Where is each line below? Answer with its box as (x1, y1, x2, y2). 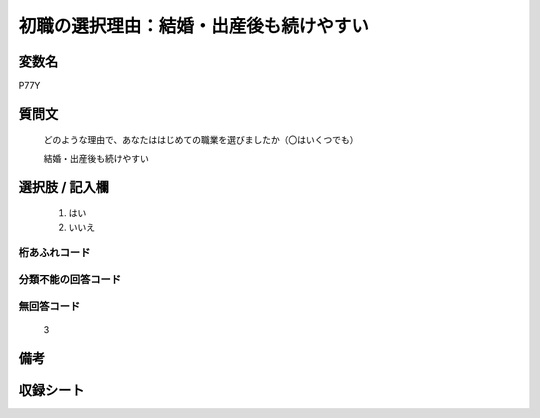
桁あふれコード (18, 246, 91, 260)
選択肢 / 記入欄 (18, 178, 110, 195)
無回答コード (18, 299, 81, 313)
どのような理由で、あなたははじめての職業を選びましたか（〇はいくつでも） (43, 134, 359, 146)
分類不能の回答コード (18, 272, 122, 286)
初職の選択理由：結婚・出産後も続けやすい (18, 15, 370, 37)
